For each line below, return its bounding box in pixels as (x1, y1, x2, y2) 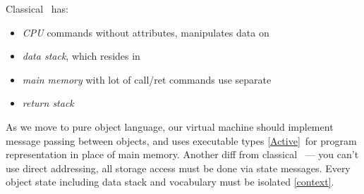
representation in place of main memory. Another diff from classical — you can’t (6, 147, 359, 162)
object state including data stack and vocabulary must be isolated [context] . (6, 174, 334, 189)
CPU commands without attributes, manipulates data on (22, 25, 269, 39)
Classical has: (6, 1, 68, 15)
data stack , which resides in (22, 48, 140, 63)
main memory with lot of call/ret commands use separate (22, 72, 272, 86)
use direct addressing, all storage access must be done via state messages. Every (6, 160, 351, 175)
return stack (22, 96, 74, 110)
